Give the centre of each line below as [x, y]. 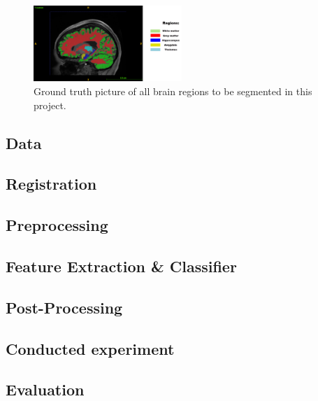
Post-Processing [64, 307]
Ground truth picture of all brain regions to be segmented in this [173, 91]
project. [50, 105]
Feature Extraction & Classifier [121, 266]
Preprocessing [57, 225]
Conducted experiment [90, 348]
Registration [51, 184]
